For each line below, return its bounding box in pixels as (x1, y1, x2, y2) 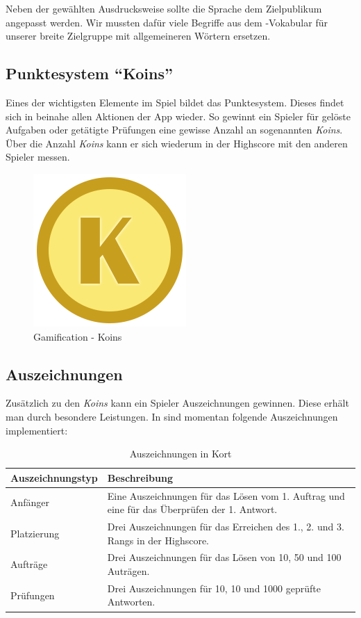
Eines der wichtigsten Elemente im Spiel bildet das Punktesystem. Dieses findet (6, 95, 344, 109)
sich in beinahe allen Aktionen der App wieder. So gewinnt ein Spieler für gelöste (6, 108, 351, 123)
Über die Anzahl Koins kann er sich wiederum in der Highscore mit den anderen (6, 136, 348, 150)
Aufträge (10, 557, 48, 571)
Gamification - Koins (33, 329, 122, 343)
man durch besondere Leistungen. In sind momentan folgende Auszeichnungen (6, 409, 338, 423)
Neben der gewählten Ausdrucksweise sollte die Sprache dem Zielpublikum (6, 1, 322, 15)
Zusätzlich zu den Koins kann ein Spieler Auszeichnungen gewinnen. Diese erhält (6, 396, 349, 410)
